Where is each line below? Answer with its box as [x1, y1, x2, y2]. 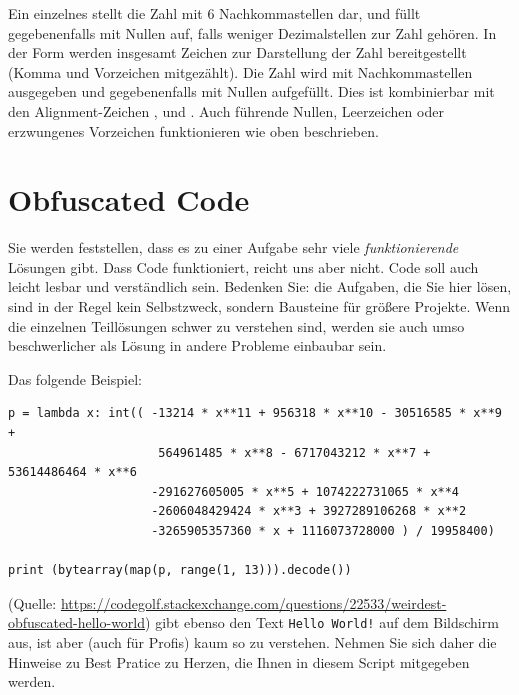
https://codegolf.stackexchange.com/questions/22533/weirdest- [60, 592, 447, 613]
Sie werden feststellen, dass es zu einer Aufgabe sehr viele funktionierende [8, 237, 459, 258]
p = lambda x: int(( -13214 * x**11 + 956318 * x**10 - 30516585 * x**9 [8, 406, 502, 421]
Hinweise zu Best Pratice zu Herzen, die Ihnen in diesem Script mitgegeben [8, 651, 470, 672]
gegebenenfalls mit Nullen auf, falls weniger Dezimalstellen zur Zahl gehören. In [8, 22, 497, 43]
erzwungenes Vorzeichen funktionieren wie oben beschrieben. [8, 120, 379, 141]
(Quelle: [8, 592, 57, 613]
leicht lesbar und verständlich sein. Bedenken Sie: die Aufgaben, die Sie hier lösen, [8, 276, 512, 297]
